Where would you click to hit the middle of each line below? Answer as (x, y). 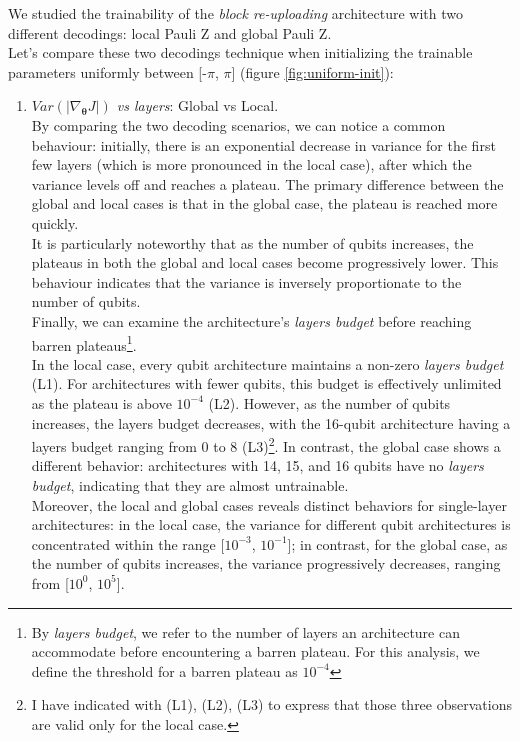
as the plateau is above (101, 402)
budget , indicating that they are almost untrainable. (190, 484)
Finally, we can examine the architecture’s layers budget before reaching (251, 320)
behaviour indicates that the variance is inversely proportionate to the (246, 281)
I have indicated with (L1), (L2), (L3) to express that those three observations (271, 704)
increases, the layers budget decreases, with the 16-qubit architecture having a (271, 422)
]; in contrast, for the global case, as (397, 543)
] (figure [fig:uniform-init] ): (312, 71)
